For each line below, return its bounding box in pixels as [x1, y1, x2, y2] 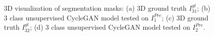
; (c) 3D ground [161, 12, 209, 22]
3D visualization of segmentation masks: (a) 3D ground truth [4, 3, 187, 13]
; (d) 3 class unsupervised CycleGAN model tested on [30, 22, 191, 32]
